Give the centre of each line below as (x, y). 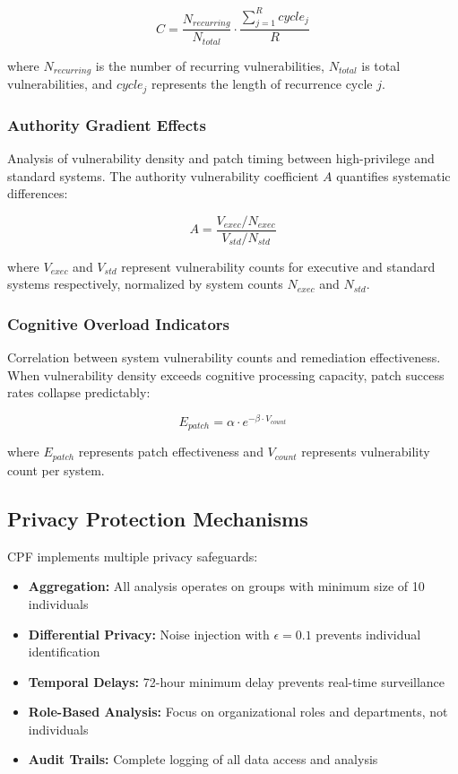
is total (381, 65)
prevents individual (368, 634)
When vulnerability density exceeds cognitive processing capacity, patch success (226, 374)
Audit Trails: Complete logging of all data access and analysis (203, 759)
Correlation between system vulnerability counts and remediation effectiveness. (224, 357)
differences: (38, 193)
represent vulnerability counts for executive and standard (278, 266)
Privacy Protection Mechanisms (158, 518)
